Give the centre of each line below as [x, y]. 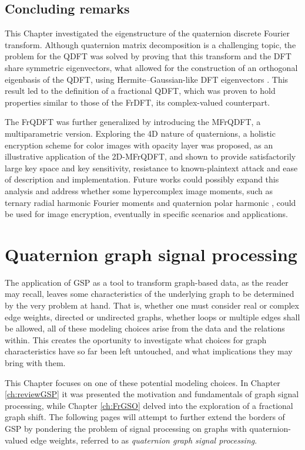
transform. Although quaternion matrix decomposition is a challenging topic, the [150, 44]
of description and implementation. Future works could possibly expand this [142, 179]
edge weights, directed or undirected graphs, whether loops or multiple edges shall [152, 317]
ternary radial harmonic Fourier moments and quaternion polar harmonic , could [150, 202]
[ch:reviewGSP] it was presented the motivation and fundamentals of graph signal [152, 394]
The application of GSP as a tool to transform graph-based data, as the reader [147, 282]
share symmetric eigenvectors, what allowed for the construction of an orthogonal [151, 67]
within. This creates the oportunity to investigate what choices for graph [136, 339]
